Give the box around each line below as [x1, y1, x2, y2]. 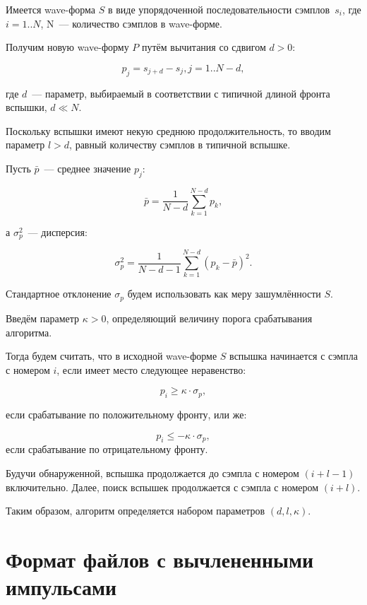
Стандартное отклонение [6, 286, 112, 301]
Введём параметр [6, 310, 80, 325]
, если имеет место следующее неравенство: [56, 362, 246, 377]
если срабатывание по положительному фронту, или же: [6, 407, 247, 422]
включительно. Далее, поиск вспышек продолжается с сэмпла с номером [6, 479, 319, 494]
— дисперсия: [28, 224, 88, 239]
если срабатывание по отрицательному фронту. [6, 442, 208, 457]
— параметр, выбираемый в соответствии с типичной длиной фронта [32, 86, 330, 100]
